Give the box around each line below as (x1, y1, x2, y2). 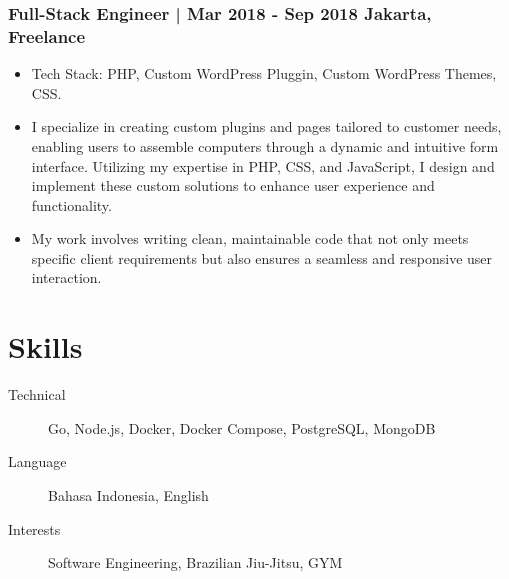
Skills (8, 326, 83, 367)
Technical (8, 384, 66, 405)
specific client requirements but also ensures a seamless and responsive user (31, 247, 493, 268)
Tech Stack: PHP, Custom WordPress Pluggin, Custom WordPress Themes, (31, 63, 497, 84)
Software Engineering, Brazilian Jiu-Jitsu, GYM (48, 552, 343, 573)
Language (8, 451, 67, 472)
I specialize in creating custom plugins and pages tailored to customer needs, (31, 116, 502, 137)
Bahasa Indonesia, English (48, 484, 209, 505)
